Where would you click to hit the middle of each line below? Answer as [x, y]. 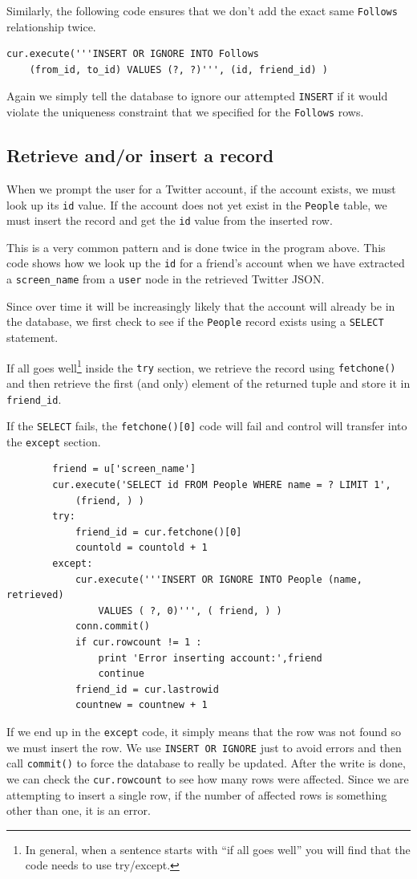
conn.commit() [112, 627]
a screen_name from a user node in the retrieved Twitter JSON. [166, 279]
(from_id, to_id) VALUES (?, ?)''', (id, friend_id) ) [178, 69]
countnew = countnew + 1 [141, 705]
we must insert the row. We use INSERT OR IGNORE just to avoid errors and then [204, 747]
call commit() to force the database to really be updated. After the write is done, [206, 763]
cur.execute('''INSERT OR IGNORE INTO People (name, [219, 579]
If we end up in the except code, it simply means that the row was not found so [204, 731]
